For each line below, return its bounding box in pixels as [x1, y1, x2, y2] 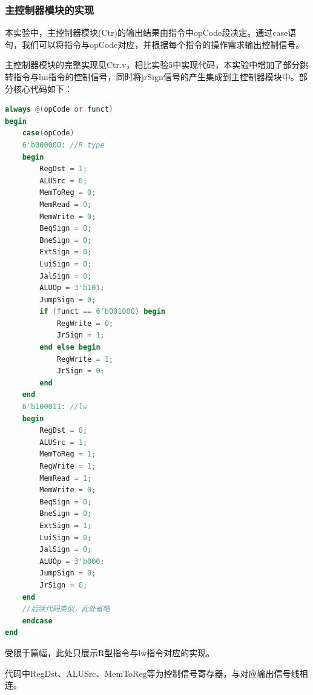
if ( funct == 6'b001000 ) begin [39, 307, 165, 316]
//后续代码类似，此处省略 [22, 605, 110, 614]
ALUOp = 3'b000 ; [39, 557, 105, 566]
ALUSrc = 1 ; [39, 438, 88, 447]
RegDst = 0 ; [39, 426, 88, 435]
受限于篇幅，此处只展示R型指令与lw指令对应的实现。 [5, 646, 215, 659]
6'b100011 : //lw [22, 402, 88, 412]
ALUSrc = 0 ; [39, 176, 88, 185]
